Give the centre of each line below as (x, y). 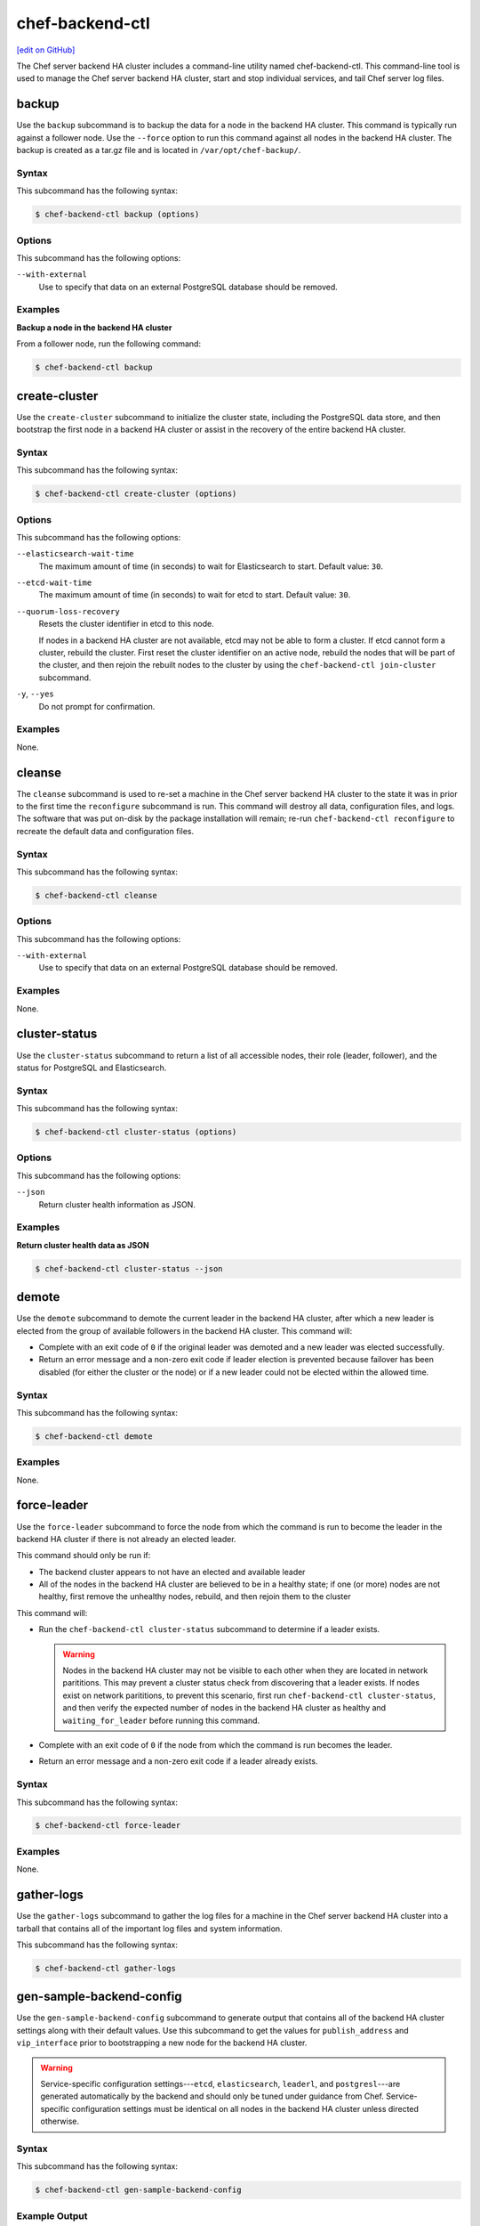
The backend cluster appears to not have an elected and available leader (172, 1572)
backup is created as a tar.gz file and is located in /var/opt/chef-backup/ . (159, 150)
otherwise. (60, 2121)
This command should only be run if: (84, 1556)
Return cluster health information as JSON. (117, 1204)
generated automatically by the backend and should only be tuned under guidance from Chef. (212, 2096)
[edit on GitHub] (46, 50)
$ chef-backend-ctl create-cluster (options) (136, 494)
